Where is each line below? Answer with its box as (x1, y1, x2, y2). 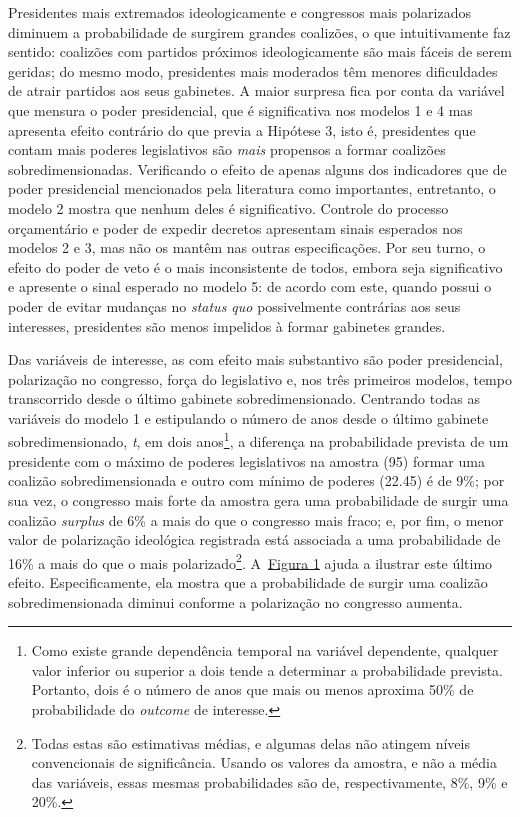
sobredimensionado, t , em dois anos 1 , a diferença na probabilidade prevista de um (8, 428, 509, 452)
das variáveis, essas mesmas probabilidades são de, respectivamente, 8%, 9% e (31, 771, 508, 792)
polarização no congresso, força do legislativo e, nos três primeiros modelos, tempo (8, 368, 512, 389)
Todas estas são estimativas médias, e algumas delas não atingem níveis (31, 732, 470, 753)
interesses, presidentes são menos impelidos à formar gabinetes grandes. (8, 315, 446, 336)
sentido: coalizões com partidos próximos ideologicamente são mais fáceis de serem (8, 41, 512, 62)
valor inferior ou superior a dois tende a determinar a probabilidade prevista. (31, 659, 503, 680)
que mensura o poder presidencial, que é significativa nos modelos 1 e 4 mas (8, 99, 473, 120)
